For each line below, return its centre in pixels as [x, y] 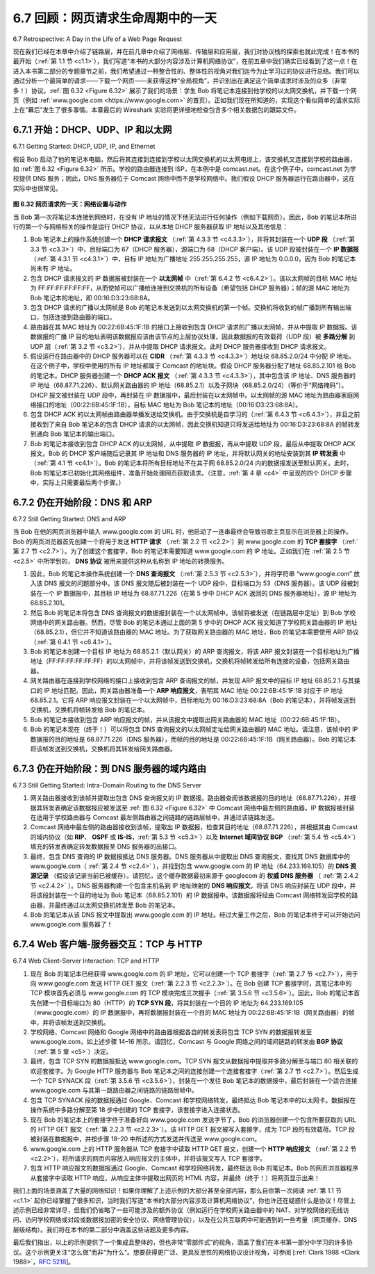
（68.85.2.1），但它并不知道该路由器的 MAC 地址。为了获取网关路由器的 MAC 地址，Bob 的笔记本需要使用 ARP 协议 [194, 632]
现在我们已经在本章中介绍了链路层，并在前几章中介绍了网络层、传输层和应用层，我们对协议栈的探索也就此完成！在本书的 [186, 51]
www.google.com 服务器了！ [72, 924]
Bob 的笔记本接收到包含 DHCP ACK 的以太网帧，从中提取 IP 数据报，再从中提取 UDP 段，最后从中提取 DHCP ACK [193, 443]
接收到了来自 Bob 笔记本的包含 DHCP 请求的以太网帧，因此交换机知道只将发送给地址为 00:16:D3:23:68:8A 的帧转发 [195, 424]
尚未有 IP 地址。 [53, 268]
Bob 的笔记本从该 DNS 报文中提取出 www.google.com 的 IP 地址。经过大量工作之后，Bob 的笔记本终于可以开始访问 [195, 915]
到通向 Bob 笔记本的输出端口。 [74, 434]
